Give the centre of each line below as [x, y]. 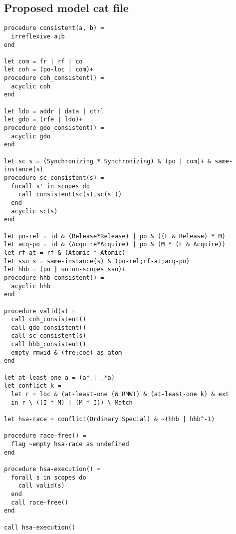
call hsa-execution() [40, 527]
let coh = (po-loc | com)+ [49, 70]
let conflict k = [33, 386]
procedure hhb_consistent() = [54, 277]
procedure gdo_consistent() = [54, 128]
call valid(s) [41, 486]
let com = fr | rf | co [43, 61]
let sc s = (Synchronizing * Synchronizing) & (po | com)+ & [108, 161]
